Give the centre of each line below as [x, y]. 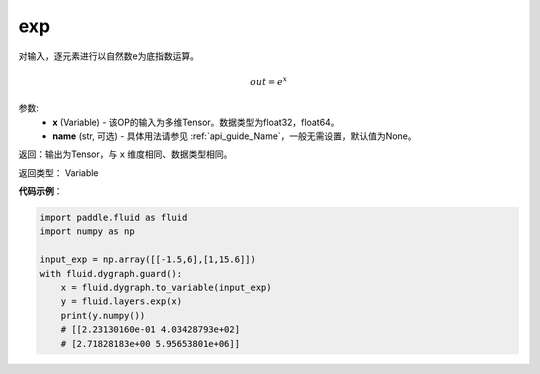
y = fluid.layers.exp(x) [121, 301]
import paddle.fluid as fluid [113, 218]
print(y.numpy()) [103, 315]
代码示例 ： [40, 191]
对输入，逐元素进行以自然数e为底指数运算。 [109, 56]
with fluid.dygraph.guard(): [111, 273]
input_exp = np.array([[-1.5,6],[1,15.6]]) [148, 259]
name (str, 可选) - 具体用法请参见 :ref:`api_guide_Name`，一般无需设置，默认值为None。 [234, 136]
